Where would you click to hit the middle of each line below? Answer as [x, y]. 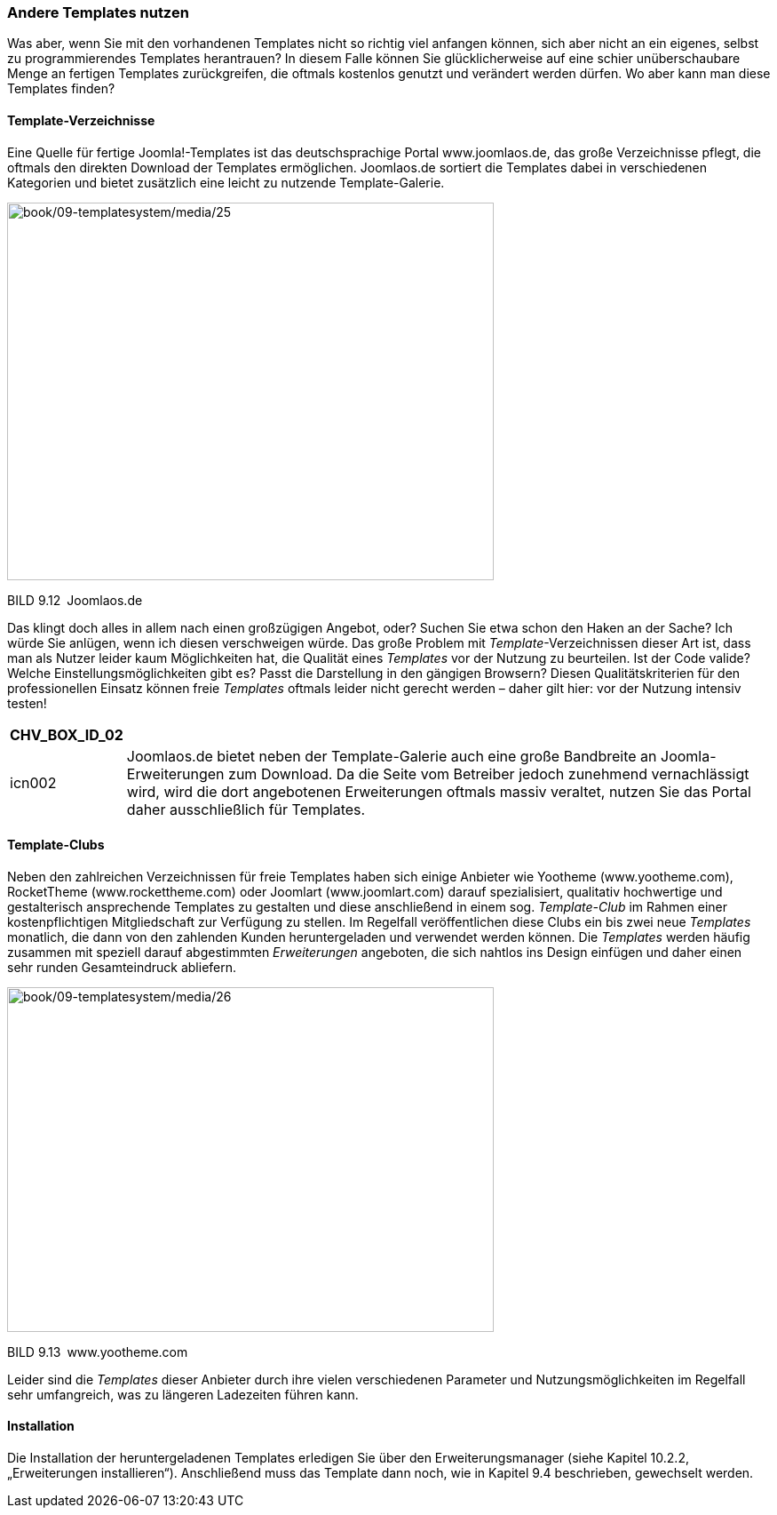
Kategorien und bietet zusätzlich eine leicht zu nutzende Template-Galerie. [226, 182]
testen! [27, 703]
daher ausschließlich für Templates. [246, 809]
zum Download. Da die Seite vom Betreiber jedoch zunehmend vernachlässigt [489, 773]
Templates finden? [61, 89]
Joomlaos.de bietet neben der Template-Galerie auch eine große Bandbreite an [392, 756]
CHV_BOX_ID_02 [67, 734]
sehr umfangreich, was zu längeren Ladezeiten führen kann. [183, 1394]
